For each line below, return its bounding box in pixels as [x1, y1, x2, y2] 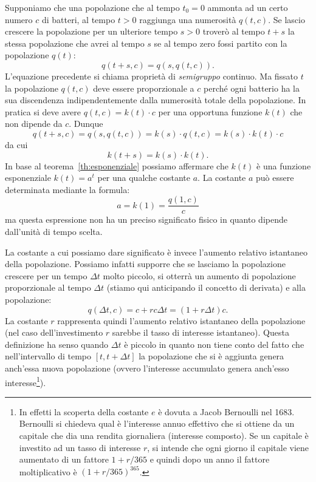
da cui [5, 138, 28, 151]
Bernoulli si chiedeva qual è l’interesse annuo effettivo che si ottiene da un [19, 417, 295, 430]
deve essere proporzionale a [93, 81, 194, 94]
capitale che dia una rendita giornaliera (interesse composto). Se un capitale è [19, 429, 309, 441]
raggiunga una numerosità [139, 13, 236, 25]
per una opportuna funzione [158, 105, 263, 118]
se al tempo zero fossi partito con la [154, 36, 287, 49]
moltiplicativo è [19, 465, 77, 478]
